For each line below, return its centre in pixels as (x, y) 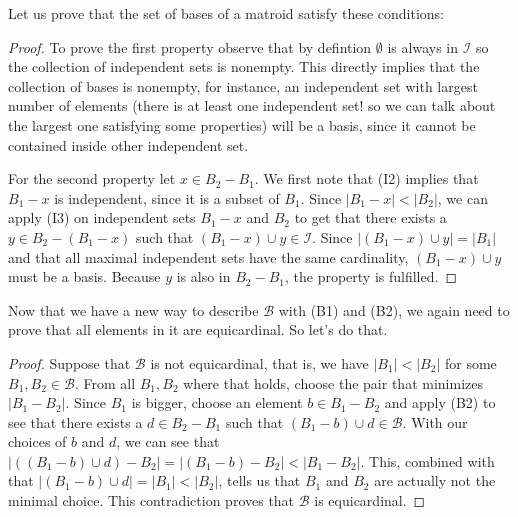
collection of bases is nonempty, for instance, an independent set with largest (243, 85)
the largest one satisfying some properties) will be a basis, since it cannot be (242, 124)
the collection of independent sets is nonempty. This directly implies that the (244, 66)
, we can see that (168, 441)
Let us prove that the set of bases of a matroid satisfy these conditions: (226, 13)
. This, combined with (427, 460)
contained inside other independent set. (128, 144)
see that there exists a (75, 421)
